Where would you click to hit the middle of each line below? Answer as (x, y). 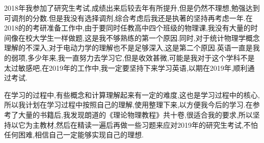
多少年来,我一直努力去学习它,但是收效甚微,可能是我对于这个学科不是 (141, 57)
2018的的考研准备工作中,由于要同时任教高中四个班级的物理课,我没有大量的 (127, 28)
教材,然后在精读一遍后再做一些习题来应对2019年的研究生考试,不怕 (149, 124)
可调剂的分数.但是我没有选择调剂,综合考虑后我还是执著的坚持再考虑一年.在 (128, 18)
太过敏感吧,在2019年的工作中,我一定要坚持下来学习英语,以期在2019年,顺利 (126, 67)
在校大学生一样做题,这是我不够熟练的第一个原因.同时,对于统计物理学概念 (139, 37)
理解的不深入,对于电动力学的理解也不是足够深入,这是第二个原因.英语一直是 (128, 48)
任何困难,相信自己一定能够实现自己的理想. (74, 135)
